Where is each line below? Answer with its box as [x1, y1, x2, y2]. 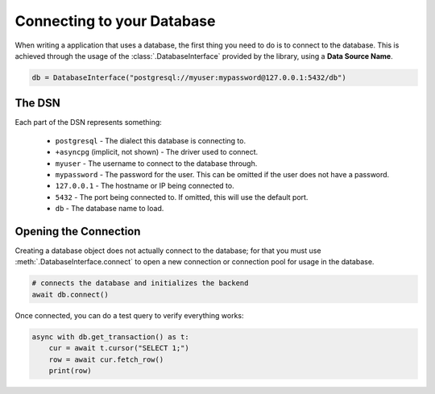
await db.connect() [31, 290, 109, 299]
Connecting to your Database [14, 12, 216, 30]
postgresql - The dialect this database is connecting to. [55, 135, 246, 145]
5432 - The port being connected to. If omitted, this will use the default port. [55, 192, 309, 201]
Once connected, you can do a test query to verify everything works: [14, 310, 245, 320]
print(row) [48, 366, 92, 375]
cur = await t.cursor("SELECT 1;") [48, 343, 189, 353]
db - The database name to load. [55, 204, 164, 214]
